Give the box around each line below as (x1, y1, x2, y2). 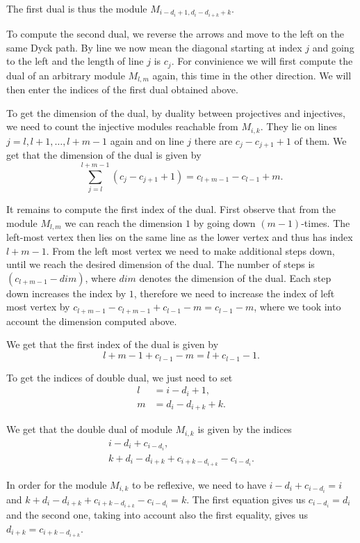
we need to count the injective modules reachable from (6, 119, 238, 134)
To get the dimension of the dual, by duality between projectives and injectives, (6, 105, 345, 120)
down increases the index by (6, 285, 126, 300)
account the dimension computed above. (6, 313, 177, 328)
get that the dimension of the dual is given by (6, 148, 202, 162)
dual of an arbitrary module (6, 68, 125, 82)
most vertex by (6, 299, 70, 314)
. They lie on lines (260, 119, 337, 134)
